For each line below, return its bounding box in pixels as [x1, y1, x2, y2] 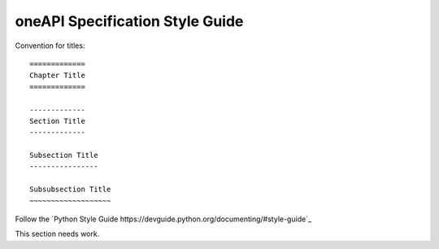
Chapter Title [29, 71, 85, 81]
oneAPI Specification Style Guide [15, 12, 244, 30]
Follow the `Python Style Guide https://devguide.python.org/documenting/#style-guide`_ [15, 214, 312, 224]
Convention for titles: [15, 41, 85, 50]
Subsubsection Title [29, 185, 111, 194]
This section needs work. [15, 229, 100, 239]
